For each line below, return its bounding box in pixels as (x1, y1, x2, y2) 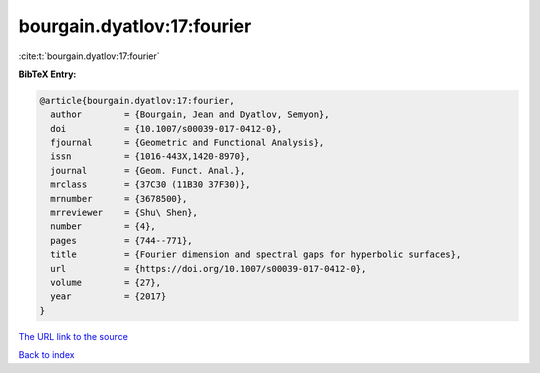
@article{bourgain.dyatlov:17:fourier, (39, 95, 235, 106)
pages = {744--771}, (50, 235, 194, 246)
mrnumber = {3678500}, (50, 193, 188, 204)
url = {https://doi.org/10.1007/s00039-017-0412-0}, (50, 263, 367, 274)
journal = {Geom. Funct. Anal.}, (50, 165, 246, 176)
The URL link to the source (18, 330, 129, 342)
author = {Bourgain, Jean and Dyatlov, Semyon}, (50, 109, 330, 120)
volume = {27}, (50, 277, 162, 288)
